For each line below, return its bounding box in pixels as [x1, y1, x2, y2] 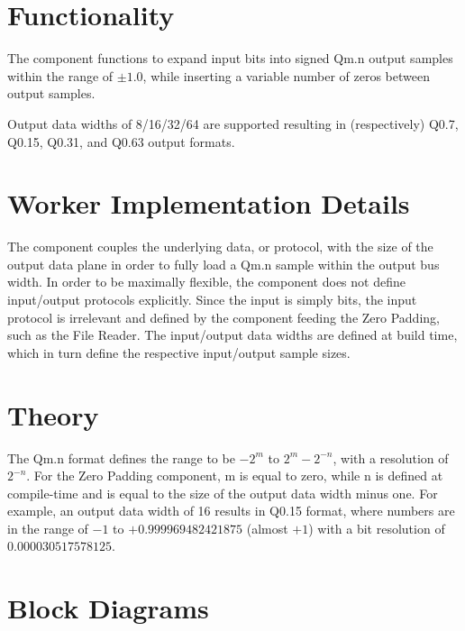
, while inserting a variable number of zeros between [142, 66, 430, 85]
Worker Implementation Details [7, 185, 410, 222]
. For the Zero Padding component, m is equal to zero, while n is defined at [26, 466, 443, 485]
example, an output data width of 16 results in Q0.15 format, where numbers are [7, 501, 455, 520]
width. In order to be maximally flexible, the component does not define [7, 272, 406, 291]
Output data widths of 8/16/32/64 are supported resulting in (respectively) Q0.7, [7, 114, 459, 133]
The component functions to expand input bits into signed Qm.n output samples [7, 49, 453, 68]
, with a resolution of [333, 448, 449, 467]
